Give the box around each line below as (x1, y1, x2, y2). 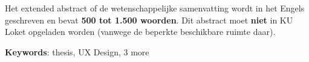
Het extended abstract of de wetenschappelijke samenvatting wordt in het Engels (5, 2, 305, 14)
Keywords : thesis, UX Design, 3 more (5, 45, 149, 58)
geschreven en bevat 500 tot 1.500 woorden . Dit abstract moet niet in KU (5, 13, 293, 26)
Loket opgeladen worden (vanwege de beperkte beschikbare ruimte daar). (5, 25, 276, 38)
